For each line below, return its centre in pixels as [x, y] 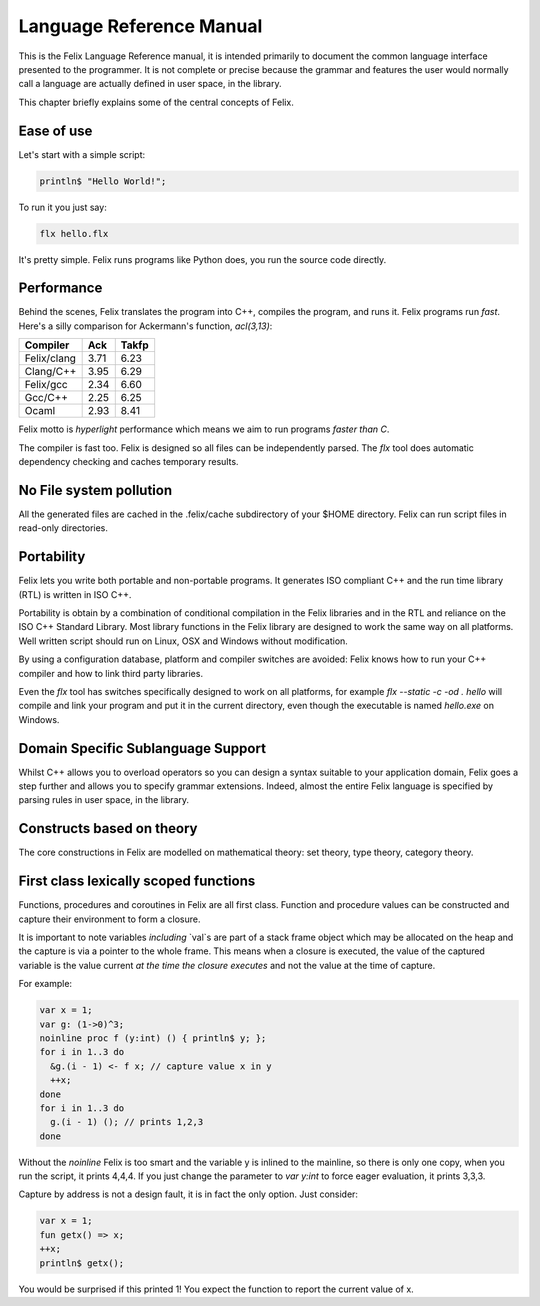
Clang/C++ [50, 372]
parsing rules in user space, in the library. [104, 800]
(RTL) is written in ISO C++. [75, 594]
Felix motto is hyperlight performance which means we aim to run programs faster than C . [204, 429]
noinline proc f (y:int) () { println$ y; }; [153, 1038]
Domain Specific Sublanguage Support [142, 748]
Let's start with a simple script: [82, 154]
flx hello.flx [74, 233]
